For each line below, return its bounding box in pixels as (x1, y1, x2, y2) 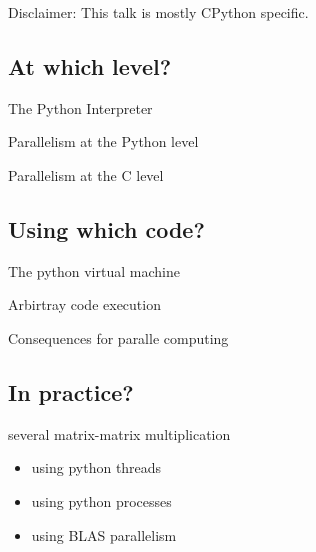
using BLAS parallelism (31, 524, 177, 545)
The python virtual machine (8, 260, 180, 281)
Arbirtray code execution (8, 294, 161, 315)
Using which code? (8, 213, 205, 244)
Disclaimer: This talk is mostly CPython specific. (8, 2, 309, 22)
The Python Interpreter (8, 97, 153, 118)
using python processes (31, 490, 172, 511)
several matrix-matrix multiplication (8, 423, 231, 444)
